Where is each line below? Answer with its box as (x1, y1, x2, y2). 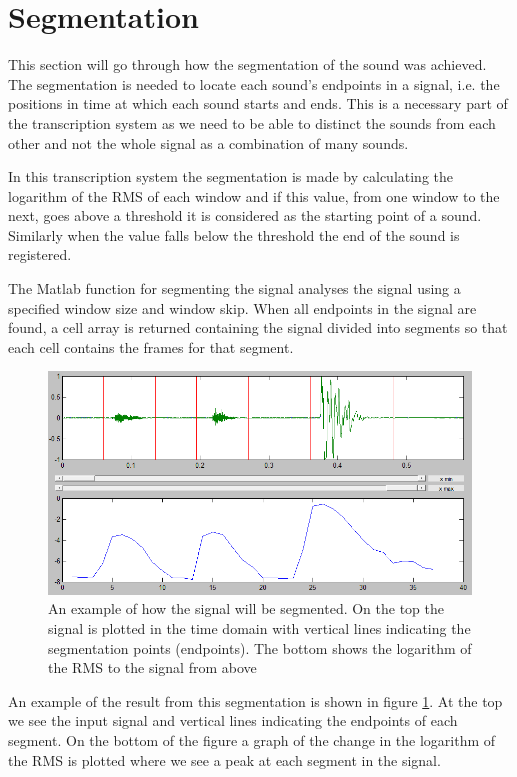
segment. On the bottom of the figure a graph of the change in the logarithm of (8, 730, 496, 751)
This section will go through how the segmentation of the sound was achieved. (8, 54, 487, 75)
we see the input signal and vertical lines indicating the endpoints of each (8, 710, 458, 731)
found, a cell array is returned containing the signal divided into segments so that (8, 317, 508, 338)
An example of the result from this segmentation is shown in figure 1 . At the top (8, 690, 503, 711)
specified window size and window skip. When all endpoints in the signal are (8, 297, 477, 318)
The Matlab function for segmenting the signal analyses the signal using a (8, 278, 461, 299)
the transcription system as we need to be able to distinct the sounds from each (8, 112, 496, 133)
